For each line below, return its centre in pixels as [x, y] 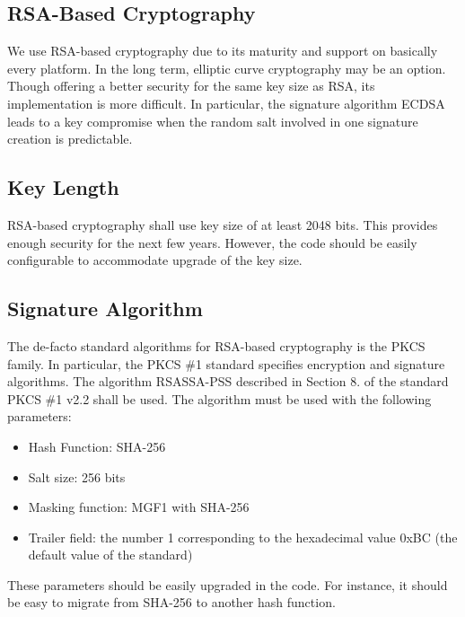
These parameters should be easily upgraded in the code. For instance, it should [228, 584]
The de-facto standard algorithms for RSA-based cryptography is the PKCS [216, 345]
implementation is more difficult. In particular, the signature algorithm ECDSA [226, 103]
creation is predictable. [70, 139]
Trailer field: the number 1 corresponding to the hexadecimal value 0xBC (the [243, 537]
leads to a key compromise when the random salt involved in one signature [213, 121]
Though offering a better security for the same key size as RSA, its [191, 86]
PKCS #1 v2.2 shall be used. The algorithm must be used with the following [219, 398]
